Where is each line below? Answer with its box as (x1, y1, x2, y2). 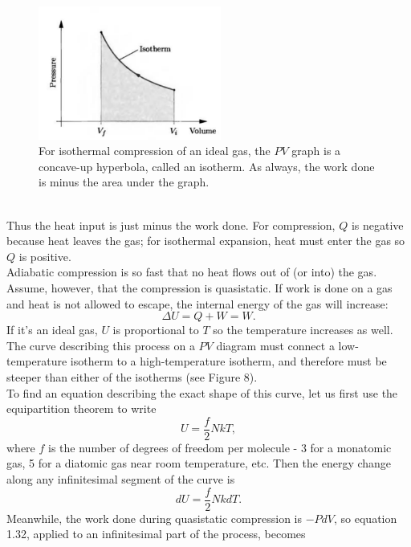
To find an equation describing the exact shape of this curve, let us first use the (6, 384, 398, 401)
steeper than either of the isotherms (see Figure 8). (6, 368, 258, 385)
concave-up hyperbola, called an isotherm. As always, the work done (39, 157, 375, 174)
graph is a (291, 142, 341, 159)
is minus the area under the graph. (39, 173, 210, 190)
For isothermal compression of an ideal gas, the (39, 142, 271, 159)
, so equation (334, 509, 397, 526)
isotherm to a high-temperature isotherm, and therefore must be (70, 353, 387, 369)
